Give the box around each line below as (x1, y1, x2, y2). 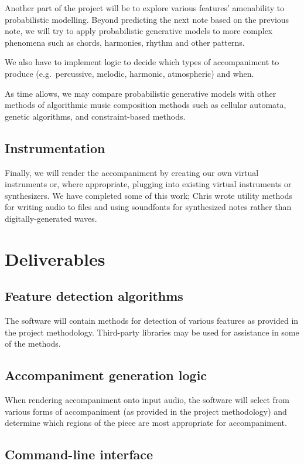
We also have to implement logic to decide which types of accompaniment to (5, 56, 279, 68)
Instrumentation (5, 138, 105, 157)
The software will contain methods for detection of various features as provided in (5, 314, 299, 327)
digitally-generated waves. (5, 212, 97, 224)
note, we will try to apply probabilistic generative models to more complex (5, 25, 273, 37)
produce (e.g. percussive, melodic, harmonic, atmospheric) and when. (5, 67, 254, 79)
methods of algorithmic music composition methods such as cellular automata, (5, 99, 286, 111)
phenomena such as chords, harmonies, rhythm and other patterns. (5, 36, 245, 48)
